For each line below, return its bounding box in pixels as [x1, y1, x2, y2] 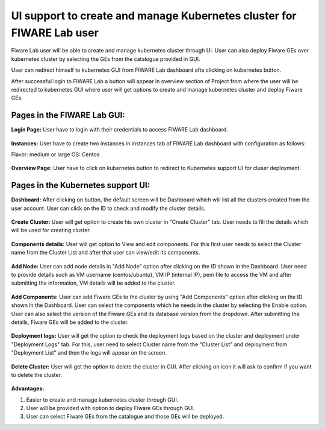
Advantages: [11, 385, 45, 392]
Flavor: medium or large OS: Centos [11, 151, 100, 158]
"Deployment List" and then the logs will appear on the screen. [11, 349, 167, 356]
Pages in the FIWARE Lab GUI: [11, 110, 126, 121]
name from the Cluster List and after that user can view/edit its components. [11, 249, 200, 256]
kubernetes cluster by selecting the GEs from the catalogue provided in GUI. [11, 55, 201, 63]
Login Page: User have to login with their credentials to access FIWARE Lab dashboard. [11, 126, 229, 133]
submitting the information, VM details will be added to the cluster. [11, 279, 176, 286]
